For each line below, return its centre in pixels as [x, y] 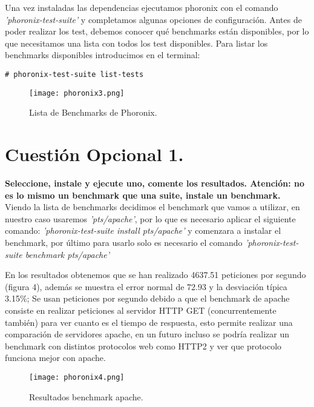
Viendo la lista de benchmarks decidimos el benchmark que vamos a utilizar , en [152, 207]
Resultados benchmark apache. [86, 396]
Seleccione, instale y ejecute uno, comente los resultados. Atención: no [155, 183]
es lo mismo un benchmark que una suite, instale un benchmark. [143, 195]
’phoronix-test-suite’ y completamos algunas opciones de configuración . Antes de [153, 19]
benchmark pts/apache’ [67, 254]
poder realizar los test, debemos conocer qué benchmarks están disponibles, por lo [157, 31]
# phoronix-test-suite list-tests [74, 74]
